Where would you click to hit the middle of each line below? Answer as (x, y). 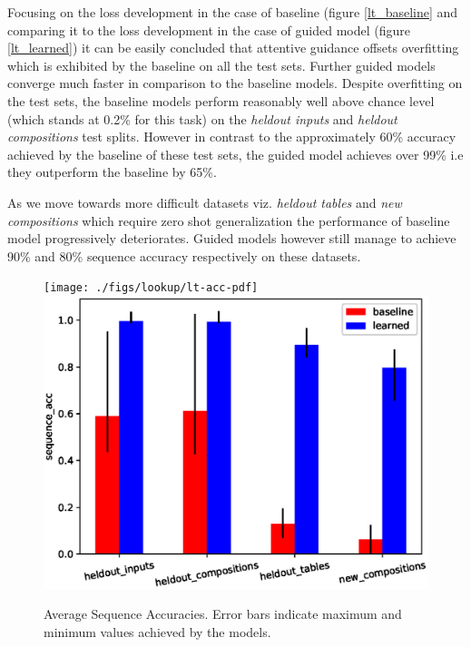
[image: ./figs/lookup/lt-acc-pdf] (151, 288)
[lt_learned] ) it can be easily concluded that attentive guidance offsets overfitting (233, 48)
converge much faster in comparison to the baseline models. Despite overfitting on (235, 83)
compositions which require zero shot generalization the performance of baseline (229, 220)
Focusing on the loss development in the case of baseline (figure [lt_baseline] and (233, 12)
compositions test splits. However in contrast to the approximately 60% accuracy (232, 137)
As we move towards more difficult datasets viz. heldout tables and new (205, 202)
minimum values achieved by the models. (157, 631)
